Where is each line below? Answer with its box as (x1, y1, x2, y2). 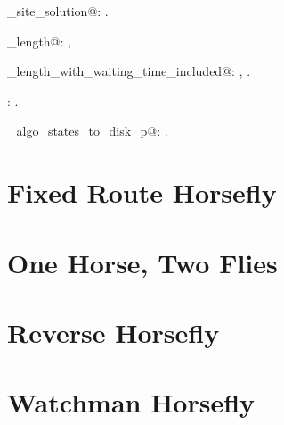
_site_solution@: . (7, 2, 109, 20)
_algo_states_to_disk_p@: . (7, 121, 168, 140)
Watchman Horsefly (7, 384, 256, 421)
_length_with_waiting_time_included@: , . (7, 62, 251, 80)
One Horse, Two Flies (7, 244, 278, 280)
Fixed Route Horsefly (7, 174, 277, 211)
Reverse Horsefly (7, 313, 220, 350)
